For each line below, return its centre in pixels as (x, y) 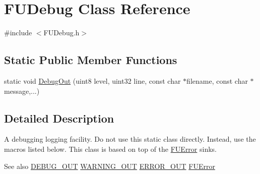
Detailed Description (59, 118)
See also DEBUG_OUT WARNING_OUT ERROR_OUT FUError (110, 166)
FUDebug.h (61, 33)
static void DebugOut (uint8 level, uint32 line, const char (92, 80)
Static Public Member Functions (91, 60)
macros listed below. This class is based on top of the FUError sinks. (110, 149)
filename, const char (217, 80)
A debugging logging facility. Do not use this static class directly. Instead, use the (130, 139)
